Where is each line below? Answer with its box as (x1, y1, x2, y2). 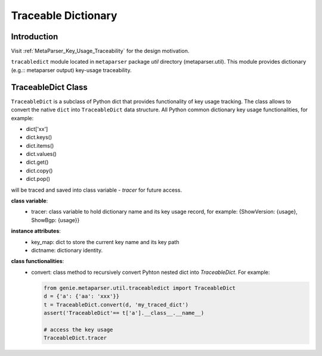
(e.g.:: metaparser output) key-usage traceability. (11, 66, 132, 74)
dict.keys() (26, 134, 52, 141)
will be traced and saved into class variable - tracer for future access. (11, 186, 182, 193)
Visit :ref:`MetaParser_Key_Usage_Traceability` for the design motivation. (11, 48, 190, 55)
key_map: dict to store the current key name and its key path (31, 238, 179, 245)
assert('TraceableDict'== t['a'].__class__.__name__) (44, 310, 205, 316)
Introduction (11, 32, 58, 42)
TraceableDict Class (11, 82, 88, 92)
